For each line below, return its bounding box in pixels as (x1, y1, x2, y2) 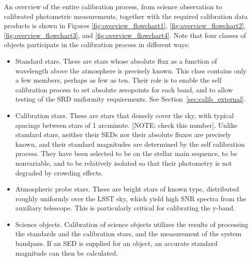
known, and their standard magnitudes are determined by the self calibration (15, 139, 245, 149)
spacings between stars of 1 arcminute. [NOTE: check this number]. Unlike (15, 120, 237, 130)
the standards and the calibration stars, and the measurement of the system (15, 228, 242, 239)
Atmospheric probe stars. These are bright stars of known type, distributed (15, 184, 239, 194)
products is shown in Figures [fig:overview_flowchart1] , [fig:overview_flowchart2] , (4, 20, 246, 31)
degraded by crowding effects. (15, 167, 103, 177)
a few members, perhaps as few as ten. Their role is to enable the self (15, 75, 222, 85)
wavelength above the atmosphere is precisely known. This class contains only (15, 65, 247, 75)
